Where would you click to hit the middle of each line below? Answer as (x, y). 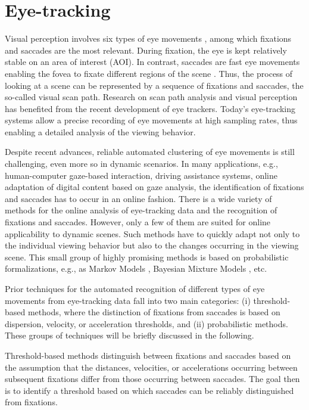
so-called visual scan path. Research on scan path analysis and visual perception (151, 97)
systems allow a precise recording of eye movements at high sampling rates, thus (151, 120)
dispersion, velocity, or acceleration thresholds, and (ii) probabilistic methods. (146, 323)
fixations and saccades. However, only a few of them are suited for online (138, 222)
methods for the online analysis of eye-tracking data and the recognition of (141, 210)
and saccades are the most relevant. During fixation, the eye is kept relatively (146, 50)
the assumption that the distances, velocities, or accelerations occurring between (151, 367)
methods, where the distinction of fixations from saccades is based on (154, 312)
